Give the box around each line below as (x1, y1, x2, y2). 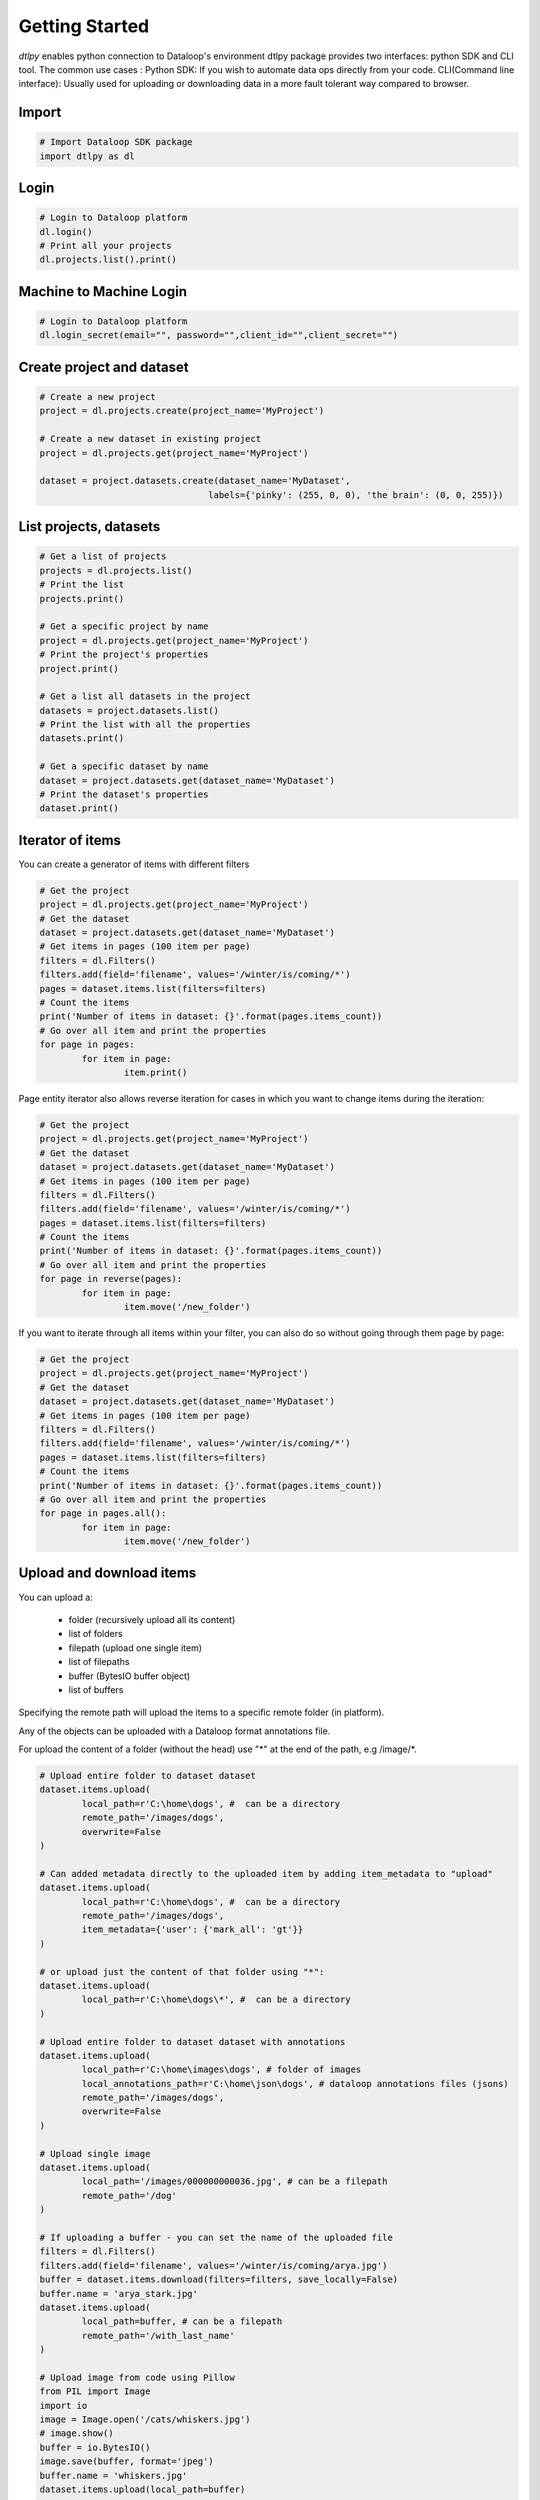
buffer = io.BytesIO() (39, 2441, 151, 2453)
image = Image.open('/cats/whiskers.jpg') (39, 2414, 251, 2425)
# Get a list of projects (39, 551, 167, 562)
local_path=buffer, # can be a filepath (81, 2316, 283, 2327)
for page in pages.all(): (39, 1508, 167, 1519)
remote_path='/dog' (81, 2190, 177, 2201)
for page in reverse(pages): (39, 1273, 183, 1285)
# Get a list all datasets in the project (39, 691, 251, 702)
